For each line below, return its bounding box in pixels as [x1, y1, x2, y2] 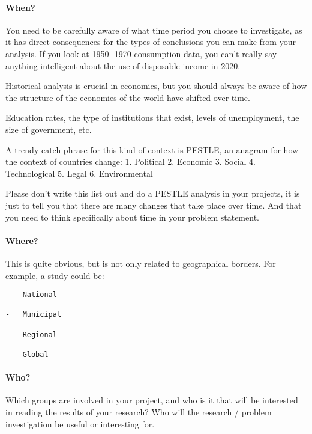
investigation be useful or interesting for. [5, 417, 155, 430]
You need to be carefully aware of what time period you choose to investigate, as [5, 23, 302, 36]
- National [5, 290, 57, 299]
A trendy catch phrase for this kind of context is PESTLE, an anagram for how [5, 143, 299, 156]
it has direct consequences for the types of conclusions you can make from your [5, 35, 296, 48]
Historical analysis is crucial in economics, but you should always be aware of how [5, 79, 307, 92]
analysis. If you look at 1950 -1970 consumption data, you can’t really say [5, 47, 277, 60]
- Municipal [5, 310, 62, 319]
